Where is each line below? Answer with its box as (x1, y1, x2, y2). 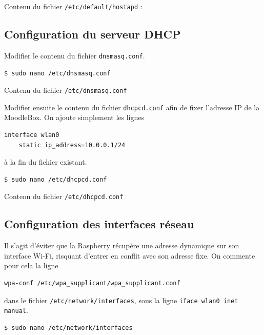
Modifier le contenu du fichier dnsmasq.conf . (4, 50, 145, 61)
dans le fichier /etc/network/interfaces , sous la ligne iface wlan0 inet (4, 294, 238, 305)
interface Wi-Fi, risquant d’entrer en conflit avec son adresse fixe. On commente (4, 250, 255, 261)
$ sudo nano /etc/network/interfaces (4, 324, 133, 331)
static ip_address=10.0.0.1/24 (18, 141, 126, 149)
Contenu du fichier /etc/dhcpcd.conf (4, 191, 124, 202)
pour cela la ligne (4, 260, 58, 271)
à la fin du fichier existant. (4, 156, 87, 167)
